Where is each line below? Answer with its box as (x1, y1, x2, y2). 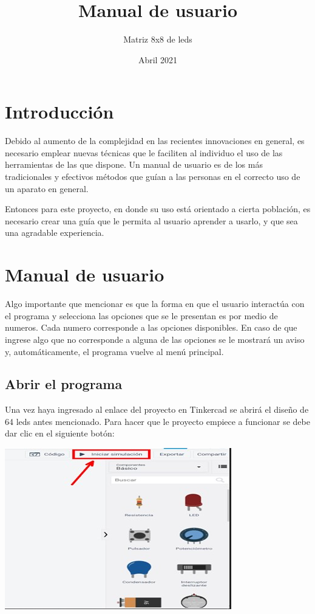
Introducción (5, 99, 114, 124)
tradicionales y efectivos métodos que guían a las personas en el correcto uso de (5, 170, 300, 183)
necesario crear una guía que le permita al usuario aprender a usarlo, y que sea (5, 214, 298, 227)
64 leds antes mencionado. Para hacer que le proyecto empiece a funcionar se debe (5, 415, 310, 427)
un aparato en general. (5, 182, 89, 195)
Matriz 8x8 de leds (123, 33, 192, 46)
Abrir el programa (5, 374, 123, 393)
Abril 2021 (138, 53, 178, 66)
